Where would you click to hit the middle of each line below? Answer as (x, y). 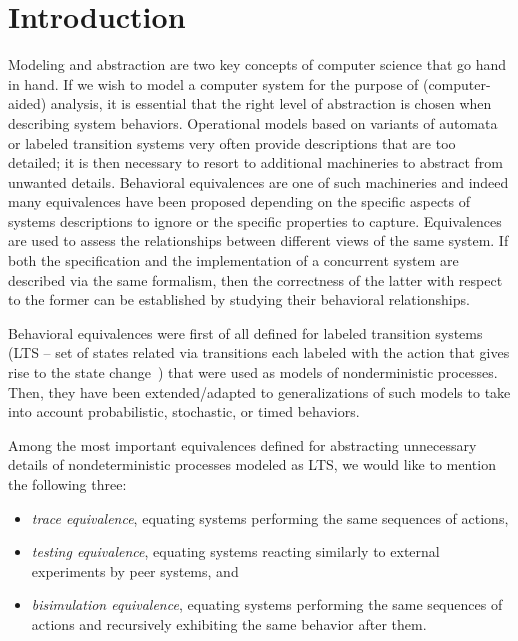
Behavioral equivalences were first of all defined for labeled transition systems (245, 332)
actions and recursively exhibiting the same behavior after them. (229, 623)
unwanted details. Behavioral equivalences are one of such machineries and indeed (258, 181)
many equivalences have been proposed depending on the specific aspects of (239, 201)
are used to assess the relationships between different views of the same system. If (258, 240)
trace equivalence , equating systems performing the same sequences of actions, (270, 517)
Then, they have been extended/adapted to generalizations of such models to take (259, 391)
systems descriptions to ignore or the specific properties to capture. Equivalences (255, 220)
